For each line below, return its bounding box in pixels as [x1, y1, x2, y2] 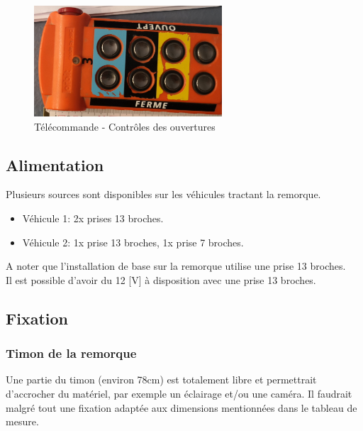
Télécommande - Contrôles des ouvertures [34, 119, 216, 133]
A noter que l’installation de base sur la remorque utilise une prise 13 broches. [6, 258, 346, 273]
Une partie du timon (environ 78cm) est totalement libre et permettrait [6, 372, 317, 387]
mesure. [6, 414, 39, 429]
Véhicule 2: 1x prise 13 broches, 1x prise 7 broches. [22, 234, 244, 249]
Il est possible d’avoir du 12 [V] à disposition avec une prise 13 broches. [6, 272, 316, 287]
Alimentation [6, 153, 104, 175]
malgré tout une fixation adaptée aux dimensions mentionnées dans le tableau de [6, 400, 357, 415]
